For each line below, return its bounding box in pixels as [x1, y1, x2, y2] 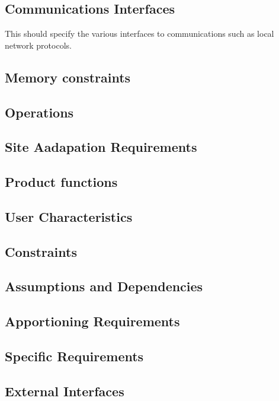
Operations [5, 103, 74, 121]
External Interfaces [5, 381, 124, 400]
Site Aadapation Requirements [5, 138, 197, 156]
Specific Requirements [5, 347, 144, 365]
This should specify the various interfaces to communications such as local [5, 27, 274, 40]
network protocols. [5, 39, 72, 51]
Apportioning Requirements [5, 312, 180, 330]
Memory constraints [5, 68, 131, 86]
